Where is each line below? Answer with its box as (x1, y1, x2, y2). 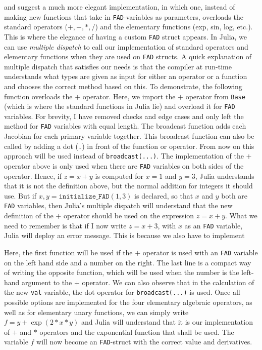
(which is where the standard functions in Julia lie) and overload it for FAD (4, 101, 235, 111)
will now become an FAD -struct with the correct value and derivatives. (36, 336, 252, 347)
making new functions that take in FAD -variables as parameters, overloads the (4, 11, 243, 22)
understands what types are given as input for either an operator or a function (4, 71, 247, 82)
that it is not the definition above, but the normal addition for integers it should (4, 180, 253, 191)
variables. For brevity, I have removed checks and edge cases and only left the (4, 110, 244, 121)
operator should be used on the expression (63, 210, 194, 221)
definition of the (4, 210, 54, 221)
